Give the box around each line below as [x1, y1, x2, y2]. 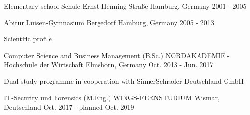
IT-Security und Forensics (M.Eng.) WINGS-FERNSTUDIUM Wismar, [4, 92, 220, 102]
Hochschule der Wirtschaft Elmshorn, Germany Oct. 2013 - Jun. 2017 [4, 59, 214, 70]
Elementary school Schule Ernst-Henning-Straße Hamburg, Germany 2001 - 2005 [4, 1, 247, 11]
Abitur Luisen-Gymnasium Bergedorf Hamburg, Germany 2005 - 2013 [4, 17, 214, 27]
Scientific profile [4, 34, 52, 44]
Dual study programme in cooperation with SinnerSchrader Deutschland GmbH [4, 76, 244, 86]
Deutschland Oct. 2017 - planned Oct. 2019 [4, 102, 134, 112]
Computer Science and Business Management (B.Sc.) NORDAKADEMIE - [4, 50, 230, 60]
